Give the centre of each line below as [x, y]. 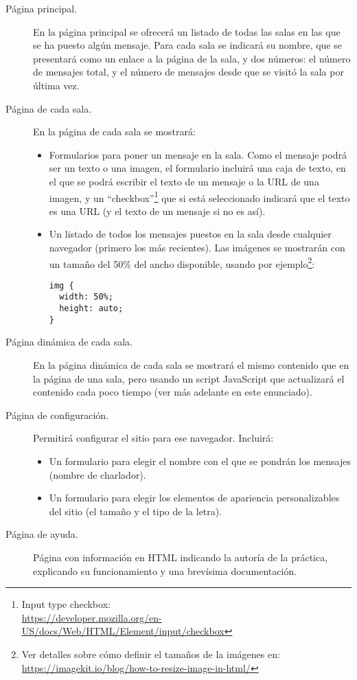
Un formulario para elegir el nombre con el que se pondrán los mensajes [200, 461]
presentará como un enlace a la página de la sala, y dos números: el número [192, 58]
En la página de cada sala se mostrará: [114, 132]
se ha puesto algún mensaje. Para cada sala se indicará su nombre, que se [187, 45]
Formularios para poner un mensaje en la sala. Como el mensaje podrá [198, 154]
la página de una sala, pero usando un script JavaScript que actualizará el [189, 378]
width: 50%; [86, 297]
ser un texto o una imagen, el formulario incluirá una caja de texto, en [197, 168]
